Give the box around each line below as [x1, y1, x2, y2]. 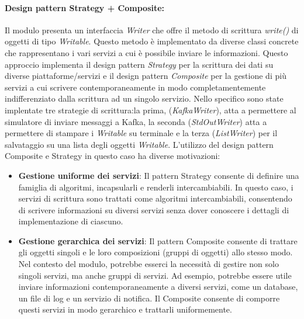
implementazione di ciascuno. [18, 215, 123, 227]
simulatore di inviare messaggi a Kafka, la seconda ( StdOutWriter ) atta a [5, 115, 267, 127]
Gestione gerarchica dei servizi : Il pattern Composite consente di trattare [18, 234, 298, 247]
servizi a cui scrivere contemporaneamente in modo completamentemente [5, 81, 266, 93]
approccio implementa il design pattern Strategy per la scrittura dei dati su [5, 58, 274, 70]
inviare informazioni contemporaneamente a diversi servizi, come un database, [18, 280, 298, 293]
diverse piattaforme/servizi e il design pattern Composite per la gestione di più [5, 70, 286, 82]
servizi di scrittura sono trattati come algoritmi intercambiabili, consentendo [18, 192, 292, 204]
